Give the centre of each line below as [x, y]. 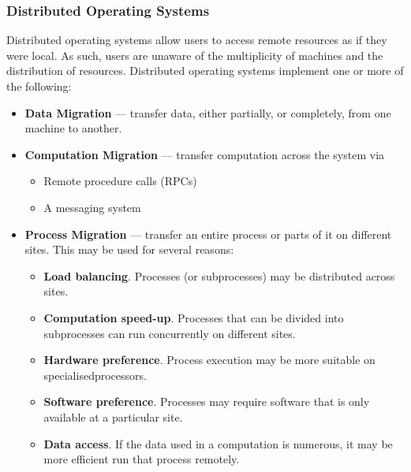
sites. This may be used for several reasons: [129, 249]
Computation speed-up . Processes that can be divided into [194, 317]
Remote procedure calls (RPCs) [120, 181]
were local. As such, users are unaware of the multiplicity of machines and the [195, 55]
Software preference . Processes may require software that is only [207, 401]
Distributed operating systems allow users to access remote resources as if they [197, 40]
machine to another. [73, 128]
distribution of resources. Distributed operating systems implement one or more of [205, 71]
